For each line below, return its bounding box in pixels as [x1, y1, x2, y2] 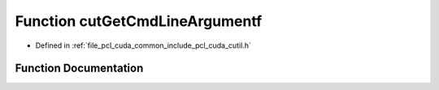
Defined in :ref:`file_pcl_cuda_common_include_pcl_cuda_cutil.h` [35, 41, 252, 50]
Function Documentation [15, 62, 144, 75]
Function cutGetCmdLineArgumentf [15, 12, 263, 30]
